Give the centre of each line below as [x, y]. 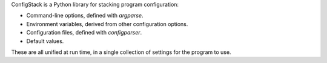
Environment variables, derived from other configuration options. [107, 24]
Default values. [45, 41]
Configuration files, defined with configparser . [84, 33]
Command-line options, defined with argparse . [85, 16]
